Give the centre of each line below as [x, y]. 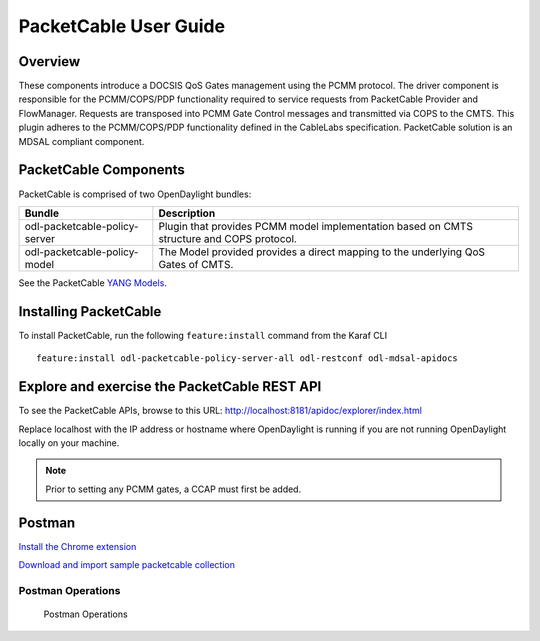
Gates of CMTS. [196, 264]
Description [187, 213]
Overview [49, 61]
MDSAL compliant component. [81, 141]
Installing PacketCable [90, 311]
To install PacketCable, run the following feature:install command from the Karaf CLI [203, 335]
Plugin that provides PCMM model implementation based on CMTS [316, 226]
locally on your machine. [69, 442]
